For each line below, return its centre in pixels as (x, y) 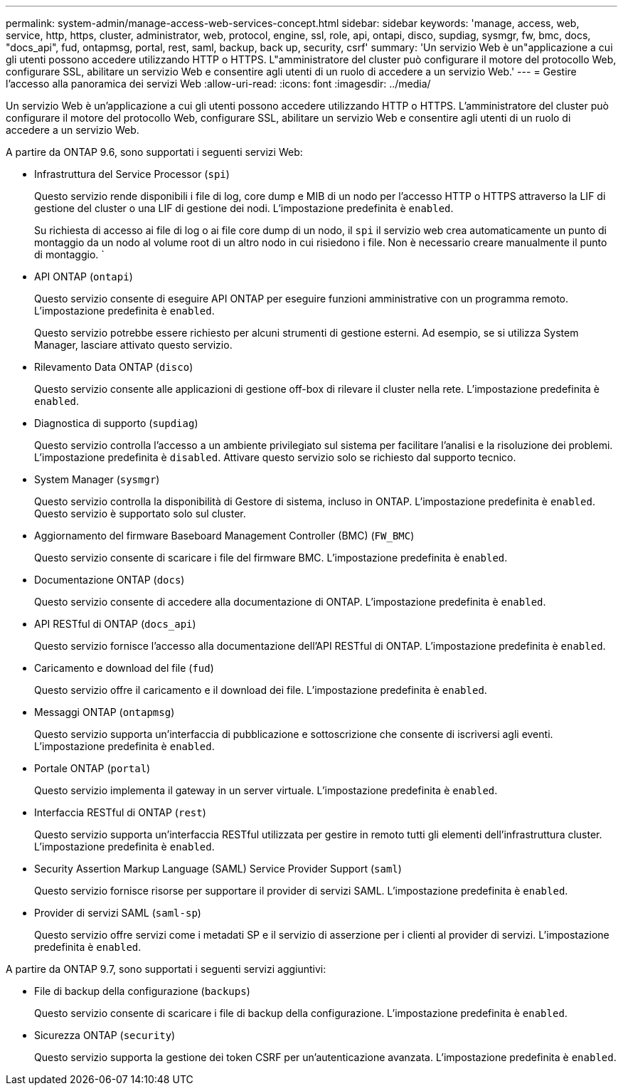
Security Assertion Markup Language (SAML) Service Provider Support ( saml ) (218, 869)
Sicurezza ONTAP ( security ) (105, 1035)
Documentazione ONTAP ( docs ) (110, 580)
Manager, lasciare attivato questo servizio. (133, 345)
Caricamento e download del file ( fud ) (124, 668)
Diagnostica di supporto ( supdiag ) (116, 423)
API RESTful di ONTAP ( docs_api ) (115, 624)
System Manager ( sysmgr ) (97, 479)
